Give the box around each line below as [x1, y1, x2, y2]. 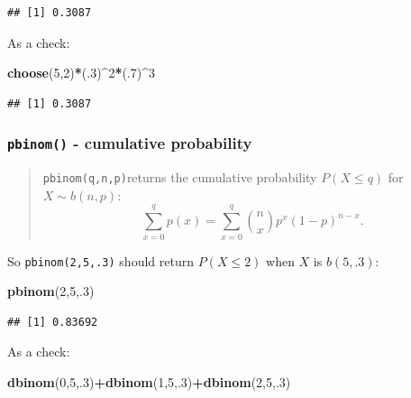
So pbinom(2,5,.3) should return [7, 251, 194, 270]
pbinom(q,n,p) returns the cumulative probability [42, 168, 317, 187]
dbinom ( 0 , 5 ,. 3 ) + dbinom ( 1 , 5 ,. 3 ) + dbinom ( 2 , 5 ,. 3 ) [7, 372, 291, 391]
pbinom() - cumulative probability [7, 132, 252, 154]
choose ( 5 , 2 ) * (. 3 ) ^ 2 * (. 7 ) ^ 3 [7, 63, 156, 82]
